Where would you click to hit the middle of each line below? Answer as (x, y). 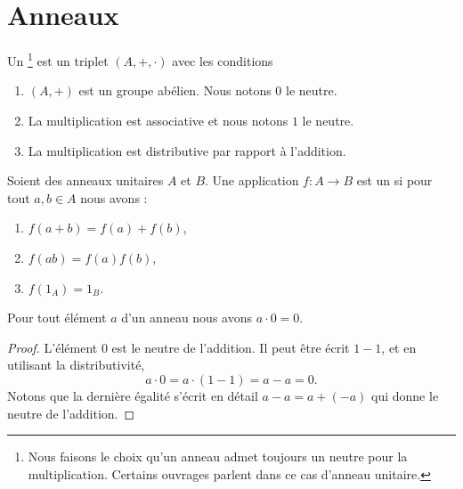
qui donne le (405, 395)
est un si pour (394, 180)
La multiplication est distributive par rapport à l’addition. (187, 150)
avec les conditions (223, 60)
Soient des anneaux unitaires (85, 180)
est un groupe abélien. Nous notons (175, 90)
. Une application (252, 180)
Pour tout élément (57, 318)
